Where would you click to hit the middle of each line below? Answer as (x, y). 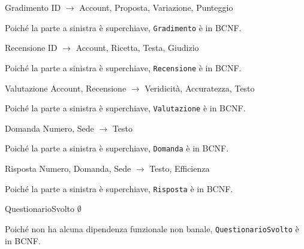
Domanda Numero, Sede (49, 128)
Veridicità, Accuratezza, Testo (200, 88)
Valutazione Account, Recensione (66, 88)
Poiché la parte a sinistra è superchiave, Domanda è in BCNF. (117, 148)
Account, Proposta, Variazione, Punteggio (156, 7)
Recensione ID (31, 48)
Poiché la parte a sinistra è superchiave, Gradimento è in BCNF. (123, 27)
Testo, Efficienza (180, 168)
